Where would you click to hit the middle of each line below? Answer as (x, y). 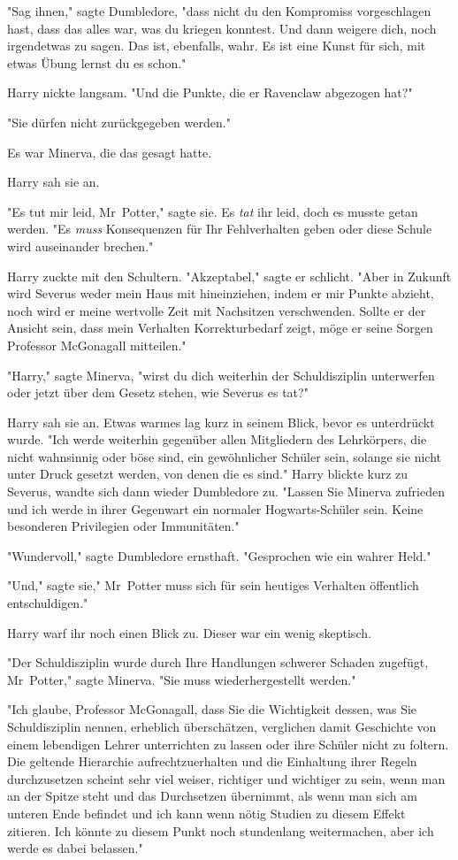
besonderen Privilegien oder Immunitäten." (123, 526)
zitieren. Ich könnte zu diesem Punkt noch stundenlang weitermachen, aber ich (221, 830)
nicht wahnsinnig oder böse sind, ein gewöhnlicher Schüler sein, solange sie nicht (224, 456)
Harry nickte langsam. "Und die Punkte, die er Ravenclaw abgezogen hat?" (210, 92)
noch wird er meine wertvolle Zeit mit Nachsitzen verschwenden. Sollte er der (217, 310)
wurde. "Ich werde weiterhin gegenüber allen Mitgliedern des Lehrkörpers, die (217, 439)
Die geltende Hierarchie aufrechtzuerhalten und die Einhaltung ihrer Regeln (212, 761)
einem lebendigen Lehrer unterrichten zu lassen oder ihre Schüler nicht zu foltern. (228, 744)
